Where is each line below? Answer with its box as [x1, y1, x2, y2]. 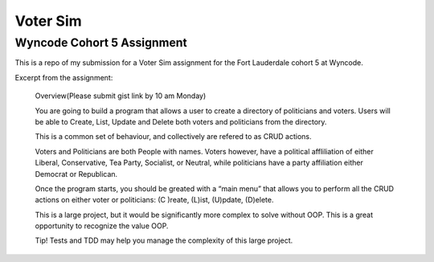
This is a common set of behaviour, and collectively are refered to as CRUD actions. [35, 132, 313, 141]
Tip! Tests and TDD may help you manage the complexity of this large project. [35, 235, 293, 245]
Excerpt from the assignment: [14, 72, 113, 82]
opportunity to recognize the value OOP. [35, 221, 169, 231]
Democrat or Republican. [35, 169, 118, 178]
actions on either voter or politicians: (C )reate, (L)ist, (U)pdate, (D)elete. [35, 195, 274, 205]
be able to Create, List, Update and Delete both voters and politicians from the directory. [35, 117, 327, 126]
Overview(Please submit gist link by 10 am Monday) [35, 91, 207, 100]
